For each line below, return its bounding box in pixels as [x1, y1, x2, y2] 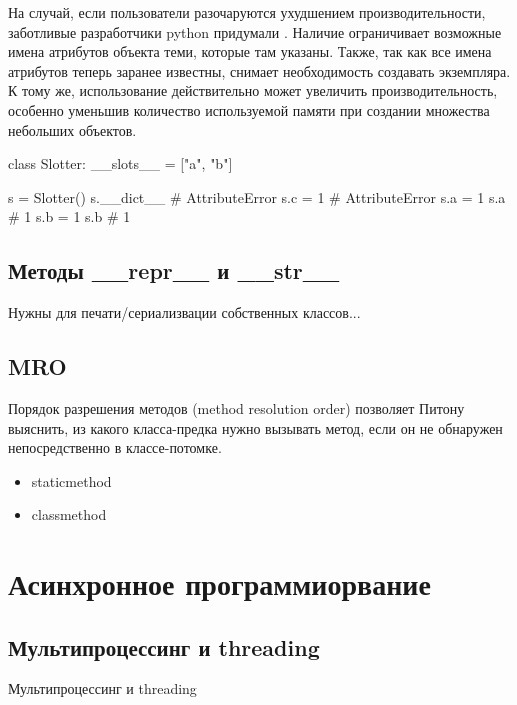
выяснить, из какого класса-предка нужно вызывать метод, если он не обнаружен [8, 417, 503, 438]
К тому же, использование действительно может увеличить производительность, [8, 80, 498, 101]
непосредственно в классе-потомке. [8, 437, 222, 458]
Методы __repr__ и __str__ [8, 255, 340, 286]
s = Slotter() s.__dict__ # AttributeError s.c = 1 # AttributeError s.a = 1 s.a [8, 186, 506, 207]
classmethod [31, 504, 107, 525]
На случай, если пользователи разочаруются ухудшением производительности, [8, 2, 486, 22]
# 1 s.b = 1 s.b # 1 [8, 206, 131, 227]
